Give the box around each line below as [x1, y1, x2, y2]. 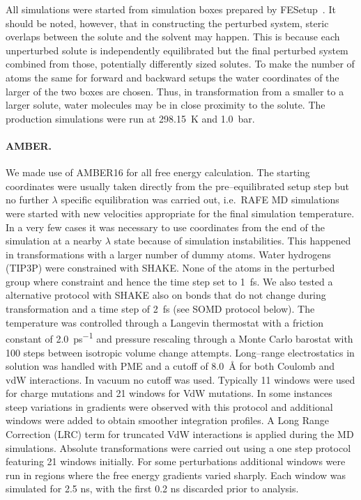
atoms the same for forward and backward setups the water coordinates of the [6, 70, 339, 84]
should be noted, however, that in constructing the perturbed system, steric [6, 15, 329, 30]
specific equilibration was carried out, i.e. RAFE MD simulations [61, 192, 339, 207]
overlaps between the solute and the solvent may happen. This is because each [6, 29, 340, 44]
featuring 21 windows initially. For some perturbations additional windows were [6, 454, 346, 469]
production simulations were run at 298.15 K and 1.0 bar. [6, 111, 255, 125]
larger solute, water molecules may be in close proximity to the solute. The [6, 97, 325, 112]
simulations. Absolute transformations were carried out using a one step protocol [6, 440, 351, 455]
